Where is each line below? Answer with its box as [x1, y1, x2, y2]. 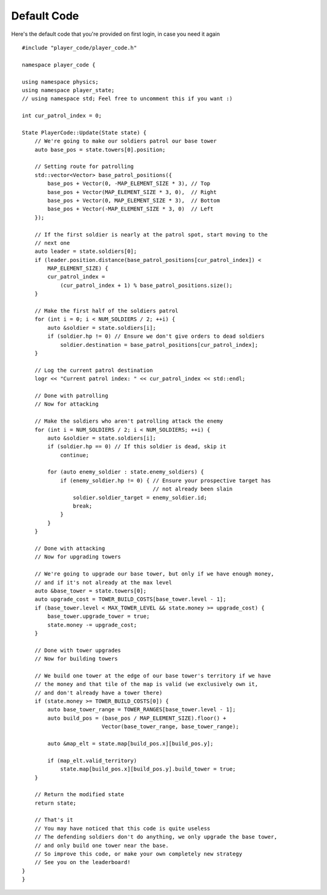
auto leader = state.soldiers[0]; [34, 248, 137, 255]
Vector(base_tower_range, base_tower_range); [101, 723, 239, 730]
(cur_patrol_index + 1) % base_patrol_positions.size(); [60, 282, 233, 289]
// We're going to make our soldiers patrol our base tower [34, 138, 217, 145]
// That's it [34, 816, 73, 823]
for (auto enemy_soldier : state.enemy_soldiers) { [47, 469, 204, 475]
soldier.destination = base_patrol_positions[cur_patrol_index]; [60, 341, 259, 348]
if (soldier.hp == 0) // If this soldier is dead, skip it [47, 443, 226, 450]
